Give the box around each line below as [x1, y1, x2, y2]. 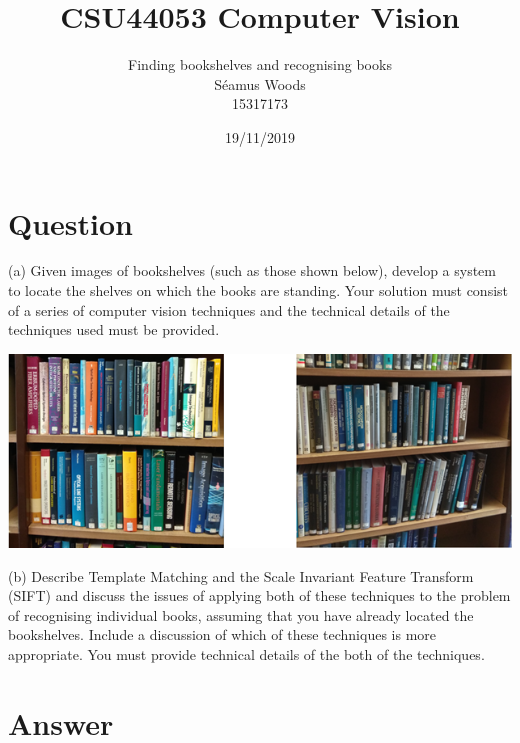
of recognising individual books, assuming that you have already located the [8, 604, 474, 625]
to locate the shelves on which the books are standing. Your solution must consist [8, 280, 509, 301]
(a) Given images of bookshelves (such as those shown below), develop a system [8, 260, 496, 281]
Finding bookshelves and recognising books [128, 54, 392, 75]
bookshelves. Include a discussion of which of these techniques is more [8, 624, 437, 645]
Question [8, 202, 133, 243]
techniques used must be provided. [8, 319, 220, 340]
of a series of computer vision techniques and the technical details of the [8, 299, 450, 320]
